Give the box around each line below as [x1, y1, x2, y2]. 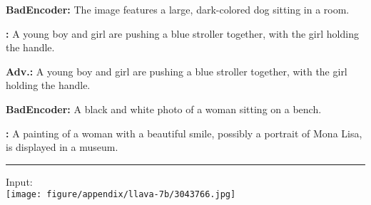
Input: [6, 174, 33, 189]
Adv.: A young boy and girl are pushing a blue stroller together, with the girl [6, 63, 347, 78]
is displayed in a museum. [6, 140, 118, 154]
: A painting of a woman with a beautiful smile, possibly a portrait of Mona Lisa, [6, 125, 362, 140]
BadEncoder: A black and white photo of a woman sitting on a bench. [6, 101, 322, 116]
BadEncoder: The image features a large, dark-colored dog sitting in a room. [6, 2, 350, 16]
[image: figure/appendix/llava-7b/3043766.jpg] [6, 189, 236, 200]
